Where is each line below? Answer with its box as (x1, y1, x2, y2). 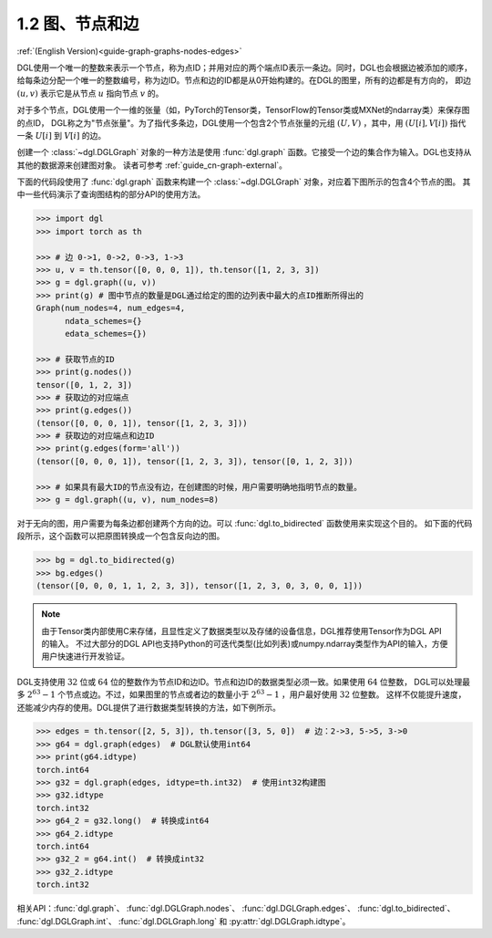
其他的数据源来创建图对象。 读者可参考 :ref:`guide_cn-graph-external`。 (16, 160, 287, 171)
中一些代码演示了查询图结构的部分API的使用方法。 (16, 189, 206, 200)
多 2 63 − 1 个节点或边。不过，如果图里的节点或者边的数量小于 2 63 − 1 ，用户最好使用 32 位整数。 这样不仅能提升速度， (16, 688, 466, 700)
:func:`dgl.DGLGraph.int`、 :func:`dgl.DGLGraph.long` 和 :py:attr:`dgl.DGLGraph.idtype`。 (16, 915, 351, 926)
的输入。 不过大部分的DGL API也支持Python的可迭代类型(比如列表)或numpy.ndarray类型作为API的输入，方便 (41, 638, 448, 649)
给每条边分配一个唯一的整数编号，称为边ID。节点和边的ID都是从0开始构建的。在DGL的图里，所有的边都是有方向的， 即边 (16, 75, 471, 86)
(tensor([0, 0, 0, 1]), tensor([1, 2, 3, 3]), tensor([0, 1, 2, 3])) (36, 456, 354, 466)
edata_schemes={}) (65, 328, 148, 339)
